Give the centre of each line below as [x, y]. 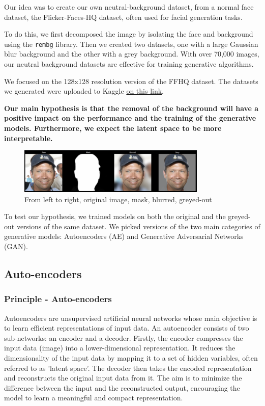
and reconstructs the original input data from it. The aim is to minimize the [123, 378]
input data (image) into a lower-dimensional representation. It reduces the [120, 348]
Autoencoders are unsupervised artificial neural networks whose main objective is [131, 318]
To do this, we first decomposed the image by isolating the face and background [129, 34]
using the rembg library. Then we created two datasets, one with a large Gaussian [131, 44]
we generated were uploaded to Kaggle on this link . [84, 91]
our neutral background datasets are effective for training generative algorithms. [129, 64]
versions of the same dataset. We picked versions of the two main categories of [138, 226]
